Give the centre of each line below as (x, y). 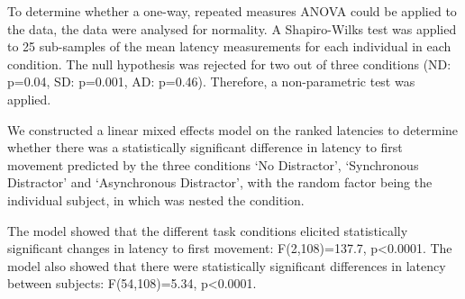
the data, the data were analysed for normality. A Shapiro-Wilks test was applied (232, 28)
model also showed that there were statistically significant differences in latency (227, 265)
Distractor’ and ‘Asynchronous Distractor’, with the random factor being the (220, 182)
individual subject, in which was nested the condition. (156, 199)
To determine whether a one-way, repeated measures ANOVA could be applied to (232, 11)
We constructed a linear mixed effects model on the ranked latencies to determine (233, 129)
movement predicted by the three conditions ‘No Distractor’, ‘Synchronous (213, 164)
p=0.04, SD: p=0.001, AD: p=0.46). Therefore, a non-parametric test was (211, 82)
